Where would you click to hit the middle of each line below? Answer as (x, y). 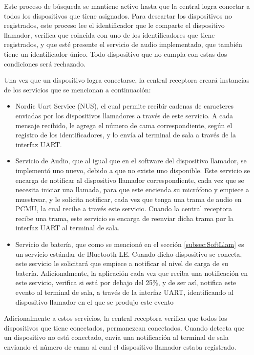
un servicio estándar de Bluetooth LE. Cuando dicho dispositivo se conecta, (129, 254)
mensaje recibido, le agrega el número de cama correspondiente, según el (124, 125)
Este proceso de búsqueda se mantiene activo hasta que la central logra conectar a (127, 6)
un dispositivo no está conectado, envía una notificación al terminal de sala (116, 337)
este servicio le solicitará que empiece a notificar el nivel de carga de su (122, 263)
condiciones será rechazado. (45, 63)
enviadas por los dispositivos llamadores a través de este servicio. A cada (124, 115)
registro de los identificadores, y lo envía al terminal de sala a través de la (126, 135)
